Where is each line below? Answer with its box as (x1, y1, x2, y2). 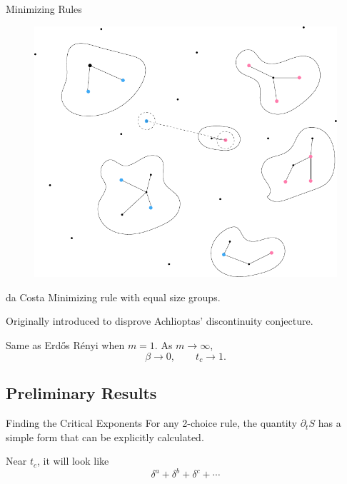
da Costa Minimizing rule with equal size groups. (6, 289, 221, 304)
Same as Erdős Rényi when (6, 337, 125, 352)
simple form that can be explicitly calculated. (6, 429, 204, 444)
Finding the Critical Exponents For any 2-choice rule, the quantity (6, 415, 297, 430)
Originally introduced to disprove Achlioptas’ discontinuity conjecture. (6, 313, 313, 328)
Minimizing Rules (6, 1, 82, 16)
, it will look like (36, 453, 109, 468)
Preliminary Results (6, 382, 157, 404)
